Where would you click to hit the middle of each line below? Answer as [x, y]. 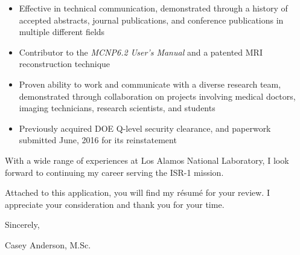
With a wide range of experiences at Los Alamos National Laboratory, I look [147, 160]
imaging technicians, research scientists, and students [117, 108]
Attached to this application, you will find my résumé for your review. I [137, 192]
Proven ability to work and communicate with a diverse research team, [150, 84]
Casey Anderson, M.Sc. [48, 244]
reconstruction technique [65, 64]
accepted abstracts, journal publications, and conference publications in [151, 20]
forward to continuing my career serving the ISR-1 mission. [114, 172]
